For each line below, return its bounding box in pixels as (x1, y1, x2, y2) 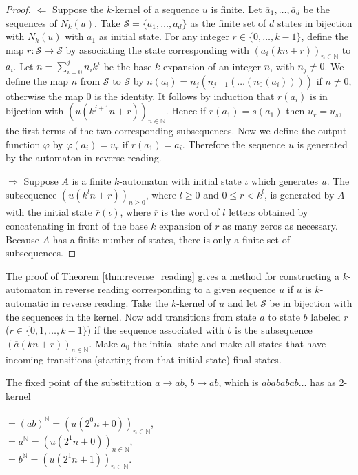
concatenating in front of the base (6, 219, 148, 233)
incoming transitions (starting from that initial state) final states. (6, 352, 282, 366)
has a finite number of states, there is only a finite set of (52, 232, 290, 246)
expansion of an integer (162, 59, 262, 73)
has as (310, 375, 336, 390)
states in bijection (277, 15, 352, 30)
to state (268, 309, 300, 323)
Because (6, 232, 39, 246)
